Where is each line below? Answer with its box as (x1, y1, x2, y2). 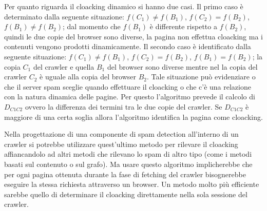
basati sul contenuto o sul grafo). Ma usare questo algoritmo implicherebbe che (4, 158, 253, 169)
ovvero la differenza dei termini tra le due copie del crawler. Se (25, 101, 222, 112)
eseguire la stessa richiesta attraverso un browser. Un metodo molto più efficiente (4, 179, 259, 189)
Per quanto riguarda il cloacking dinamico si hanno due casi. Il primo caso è (4, 1, 243, 11)
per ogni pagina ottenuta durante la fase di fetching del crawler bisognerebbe (4, 168, 246, 179)
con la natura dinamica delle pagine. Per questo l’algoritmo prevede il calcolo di (4, 91, 255, 102)
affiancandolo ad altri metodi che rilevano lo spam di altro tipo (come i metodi (4, 149, 252, 159)
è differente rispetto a (149, 21, 217, 32)
